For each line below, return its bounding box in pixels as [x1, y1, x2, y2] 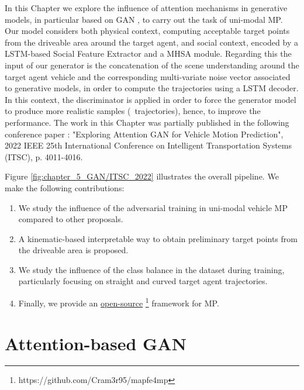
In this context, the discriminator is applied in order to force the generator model [5, 93, 296, 105]
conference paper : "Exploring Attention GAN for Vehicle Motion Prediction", [5, 127, 284, 140]
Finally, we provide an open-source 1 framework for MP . [18, 295, 219, 309]
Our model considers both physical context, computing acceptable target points [5, 25, 290, 37]
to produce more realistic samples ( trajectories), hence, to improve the [5, 105, 261, 117]
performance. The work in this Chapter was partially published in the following [5, 116, 289, 128]
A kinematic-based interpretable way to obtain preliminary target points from [18, 232, 298, 244]
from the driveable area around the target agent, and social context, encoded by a [5, 36, 298, 48]
